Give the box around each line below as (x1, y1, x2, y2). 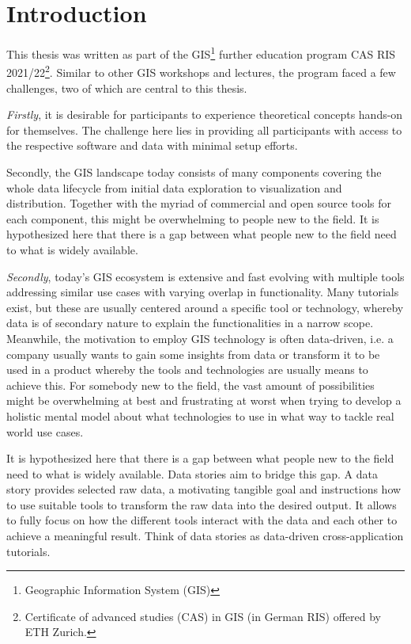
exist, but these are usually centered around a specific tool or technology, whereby (6, 299, 404, 315)
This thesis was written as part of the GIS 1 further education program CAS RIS (6, 44, 396, 62)
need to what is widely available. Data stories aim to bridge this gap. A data (6, 465, 378, 482)
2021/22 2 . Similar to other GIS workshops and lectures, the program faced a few (6, 62, 396, 81)
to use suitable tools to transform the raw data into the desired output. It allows (6, 496, 397, 513)
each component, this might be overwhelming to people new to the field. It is (6, 210, 379, 227)
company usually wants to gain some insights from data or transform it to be (6, 345, 380, 362)
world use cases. (6, 423, 84, 440)
